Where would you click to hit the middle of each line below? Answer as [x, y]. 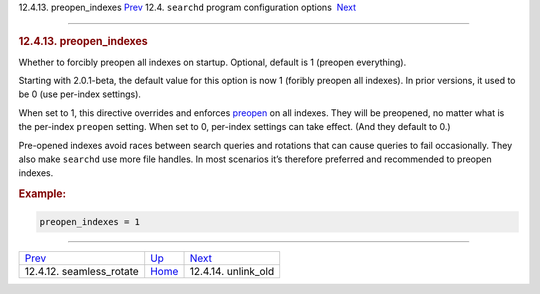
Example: [42, 194]
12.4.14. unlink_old [232, 271]
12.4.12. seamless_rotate [81, 271]
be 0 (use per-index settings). [80, 94]
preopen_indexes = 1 [89, 221]
